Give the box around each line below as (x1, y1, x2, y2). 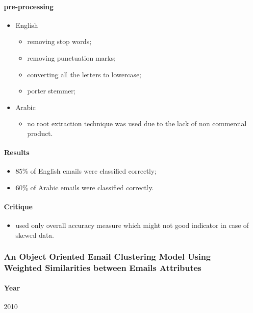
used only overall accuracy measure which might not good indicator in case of (15, 220, 249, 230)
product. (27, 128, 53, 138)
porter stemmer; (27, 86, 76, 96)
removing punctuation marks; (27, 52, 116, 63)
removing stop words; (27, 36, 92, 46)
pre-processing (4, 1, 54, 11)
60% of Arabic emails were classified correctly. (15, 182, 154, 192)
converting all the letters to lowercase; (27, 69, 141, 79)
